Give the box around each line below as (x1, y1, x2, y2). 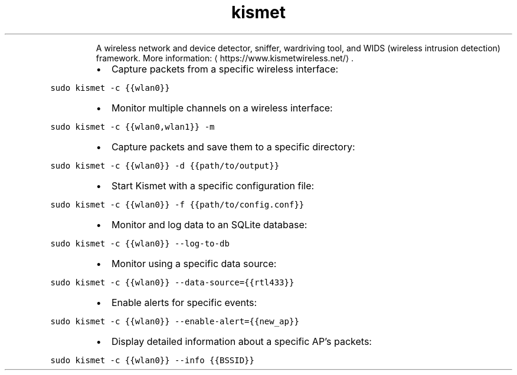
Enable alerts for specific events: (111, 296, 257, 308)
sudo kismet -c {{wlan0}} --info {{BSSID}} (50, 355, 254, 365)
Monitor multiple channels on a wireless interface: (111, 101, 333, 114)
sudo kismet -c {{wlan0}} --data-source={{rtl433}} (50, 277, 295, 287)
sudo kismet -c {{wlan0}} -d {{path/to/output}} (50, 160, 280, 170)
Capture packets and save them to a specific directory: (111, 140, 355, 153)
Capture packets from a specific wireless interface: (111, 63, 339, 75)
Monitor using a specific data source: (111, 257, 277, 269)
